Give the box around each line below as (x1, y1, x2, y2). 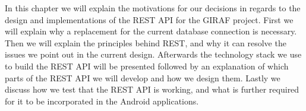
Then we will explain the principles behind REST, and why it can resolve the (5, 36, 286, 49)
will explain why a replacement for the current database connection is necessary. (5, 25, 297, 37)
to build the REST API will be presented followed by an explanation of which (5, 59, 289, 72)
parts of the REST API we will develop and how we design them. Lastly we (5, 71, 280, 84)
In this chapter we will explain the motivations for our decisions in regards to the (5, 2, 301, 14)
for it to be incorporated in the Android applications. (5, 94, 199, 107)
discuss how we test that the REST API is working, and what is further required (5, 83, 299, 96)
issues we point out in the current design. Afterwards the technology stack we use (5, 48, 302, 61)
